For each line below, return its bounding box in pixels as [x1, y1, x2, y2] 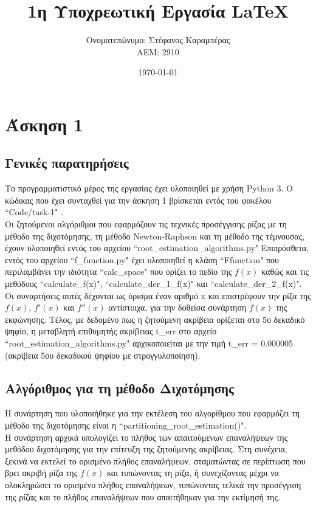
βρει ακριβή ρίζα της [5, 466, 78, 479]
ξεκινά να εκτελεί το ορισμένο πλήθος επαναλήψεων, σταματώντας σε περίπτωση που [5, 454, 306, 467]
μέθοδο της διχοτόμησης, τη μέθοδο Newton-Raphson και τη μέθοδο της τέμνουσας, [5, 229, 305, 242]
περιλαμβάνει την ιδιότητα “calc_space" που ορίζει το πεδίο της [5, 265, 232, 278]
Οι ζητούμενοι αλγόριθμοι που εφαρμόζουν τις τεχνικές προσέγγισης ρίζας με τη [5, 218, 287, 230]
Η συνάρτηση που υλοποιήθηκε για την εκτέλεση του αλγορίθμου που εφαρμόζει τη [5, 407, 300, 419]
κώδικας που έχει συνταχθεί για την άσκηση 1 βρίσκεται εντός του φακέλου [5, 193, 272, 206]
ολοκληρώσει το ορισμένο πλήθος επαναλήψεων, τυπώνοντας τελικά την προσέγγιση [5, 478, 301, 491]
